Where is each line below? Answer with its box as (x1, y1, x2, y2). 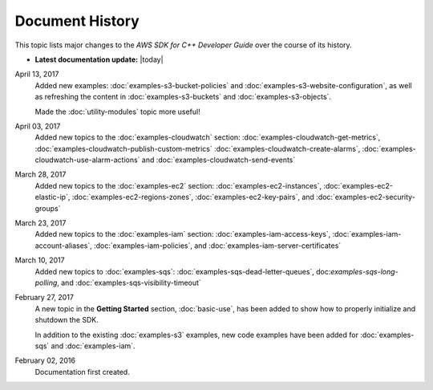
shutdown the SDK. (34, 315, 99, 325)
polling (34, 278, 58, 287)
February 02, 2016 (14, 355, 76, 365)
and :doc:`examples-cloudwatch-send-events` (141, 155, 296, 165)
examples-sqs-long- (330, 266, 399, 276)
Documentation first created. (34, 367, 130, 376)
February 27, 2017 (14, 293, 74, 303)
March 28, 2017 (14, 169, 67, 180)
